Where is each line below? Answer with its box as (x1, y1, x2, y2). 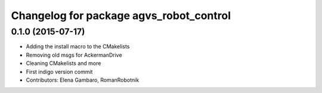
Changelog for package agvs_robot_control (11, 9, 231, 22)
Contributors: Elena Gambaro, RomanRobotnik (26, 76, 140, 83)
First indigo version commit (26, 68, 93, 75)
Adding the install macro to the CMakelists (26, 43, 130, 50)
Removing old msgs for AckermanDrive (26, 51, 122, 58)
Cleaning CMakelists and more (26, 60, 101, 67)
